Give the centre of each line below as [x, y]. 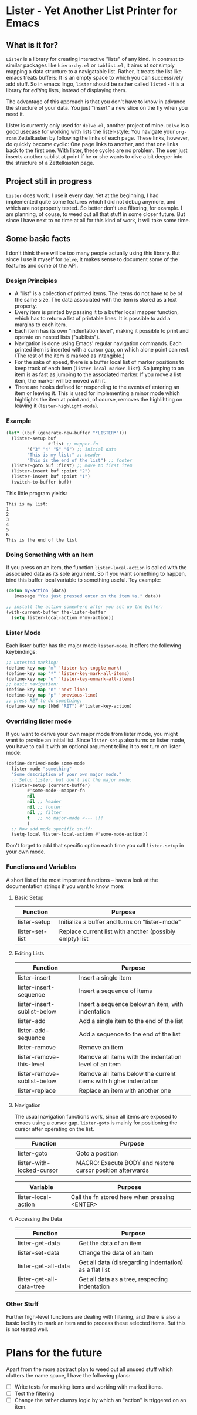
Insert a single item [105, 977]
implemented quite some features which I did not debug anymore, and [91, 201]
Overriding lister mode [39, 721]
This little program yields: [37, 493]
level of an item [100, 1064]
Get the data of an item [110, 1243]
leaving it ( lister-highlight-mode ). [56, 406]
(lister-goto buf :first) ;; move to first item [72, 466]
